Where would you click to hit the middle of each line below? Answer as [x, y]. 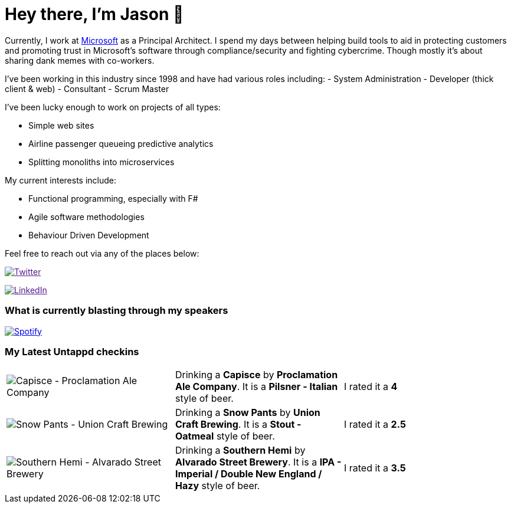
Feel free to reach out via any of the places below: [102, 253]
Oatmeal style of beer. [225, 436]
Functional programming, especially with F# [113, 198]
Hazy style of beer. [217, 486]
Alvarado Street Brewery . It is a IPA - [258, 462]
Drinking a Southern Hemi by [240, 450]
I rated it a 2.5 [375, 425]
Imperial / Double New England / [248, 474]
